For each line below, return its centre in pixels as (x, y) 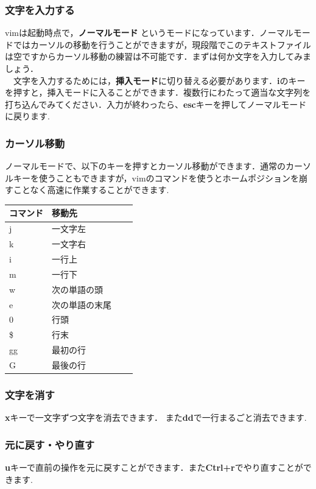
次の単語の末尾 (82, 304)
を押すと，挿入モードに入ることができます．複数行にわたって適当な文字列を (158, 92)
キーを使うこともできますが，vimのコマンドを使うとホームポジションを (156, 178)
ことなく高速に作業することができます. (91, 190)
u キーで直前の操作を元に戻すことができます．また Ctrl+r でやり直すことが (154, 467)
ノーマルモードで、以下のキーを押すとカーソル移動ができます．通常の (145, 166)
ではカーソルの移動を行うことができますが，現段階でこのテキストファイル (162, 44)
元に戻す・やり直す (50, 444)
